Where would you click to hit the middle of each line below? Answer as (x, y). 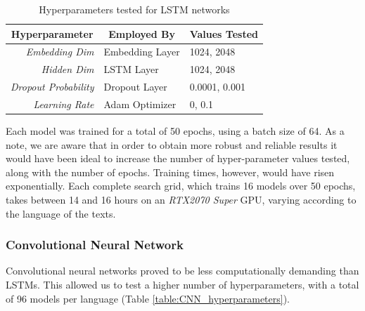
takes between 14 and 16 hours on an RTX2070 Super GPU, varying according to (181, 200)
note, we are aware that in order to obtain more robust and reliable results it (172, 144)
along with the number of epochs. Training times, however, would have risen (170, 172)
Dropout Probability (52, 87)
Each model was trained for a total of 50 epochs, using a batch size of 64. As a (175, 131)
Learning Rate (64, 104)
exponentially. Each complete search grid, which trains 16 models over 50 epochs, (181, 186)
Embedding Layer (142, 52)
